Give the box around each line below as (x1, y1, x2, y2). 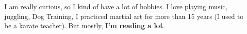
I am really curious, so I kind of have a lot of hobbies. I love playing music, (4, 1, 228, 11)
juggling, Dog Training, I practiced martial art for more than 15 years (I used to (4, 11, 244, 21)
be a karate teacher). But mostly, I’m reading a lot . (4, 20, 165, 31)
